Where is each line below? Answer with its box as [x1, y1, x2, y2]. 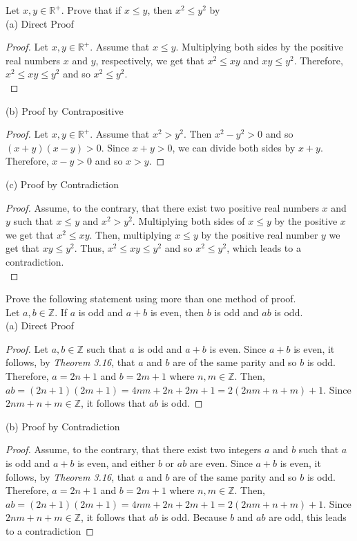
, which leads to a [226, 241, 301, 255]
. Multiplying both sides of [132, 214, 245, 228]
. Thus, [74, 241, 105, 255]
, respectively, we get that [95, 53, 204, 67]
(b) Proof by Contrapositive [6, 103, 124, 118]
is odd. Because [162, 510, 227, 524]
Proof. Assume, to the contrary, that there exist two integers [6, 442, 262, 457]
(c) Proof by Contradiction [6, 176, 119, 191]
